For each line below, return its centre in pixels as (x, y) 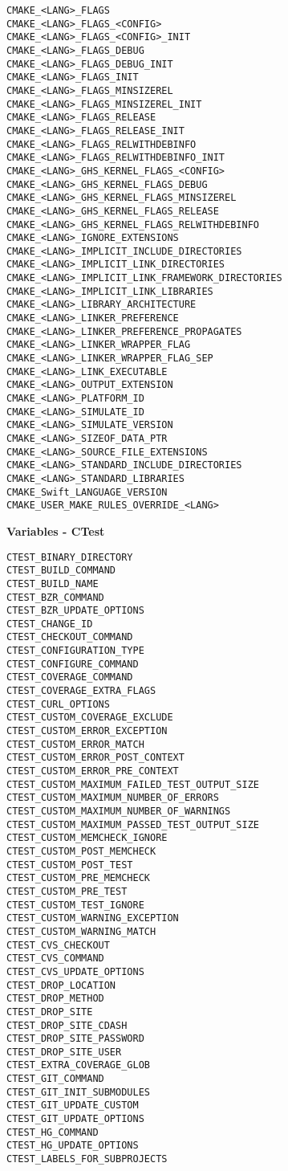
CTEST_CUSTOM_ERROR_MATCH (75, 744)
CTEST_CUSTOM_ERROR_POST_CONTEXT (95, 758)
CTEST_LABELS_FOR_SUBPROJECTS (87, 1159)
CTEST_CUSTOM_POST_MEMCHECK (81, 851)
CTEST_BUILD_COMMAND (61, 571)
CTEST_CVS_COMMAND (55, 959)
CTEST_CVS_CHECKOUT (58, 945)
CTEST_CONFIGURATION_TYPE (75, 651)
